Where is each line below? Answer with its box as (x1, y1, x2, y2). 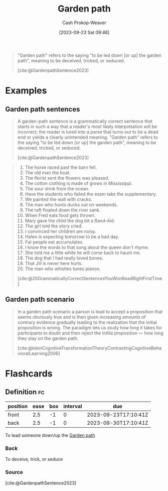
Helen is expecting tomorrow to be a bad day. (25, 233, 119, 239)
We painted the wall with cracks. (25, 196, 92, 202)
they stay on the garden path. (17, 335, 79, 341)
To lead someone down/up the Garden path (5, 432, 95, 438)
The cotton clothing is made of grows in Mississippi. (25, 180, 133, 186)
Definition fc (5, 388, 45, 397)
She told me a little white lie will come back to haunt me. (25, 250, 141, 256)
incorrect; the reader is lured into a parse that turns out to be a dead (17, 129, 158, 135)
